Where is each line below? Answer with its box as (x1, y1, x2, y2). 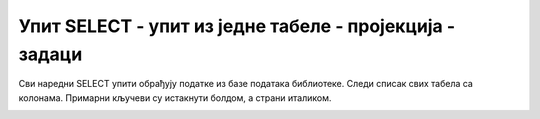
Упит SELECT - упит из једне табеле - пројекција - (18, 15, 456, 37)
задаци (18, 43, 83, 65)
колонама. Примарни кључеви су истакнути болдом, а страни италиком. (18, 91, 332, 104)
